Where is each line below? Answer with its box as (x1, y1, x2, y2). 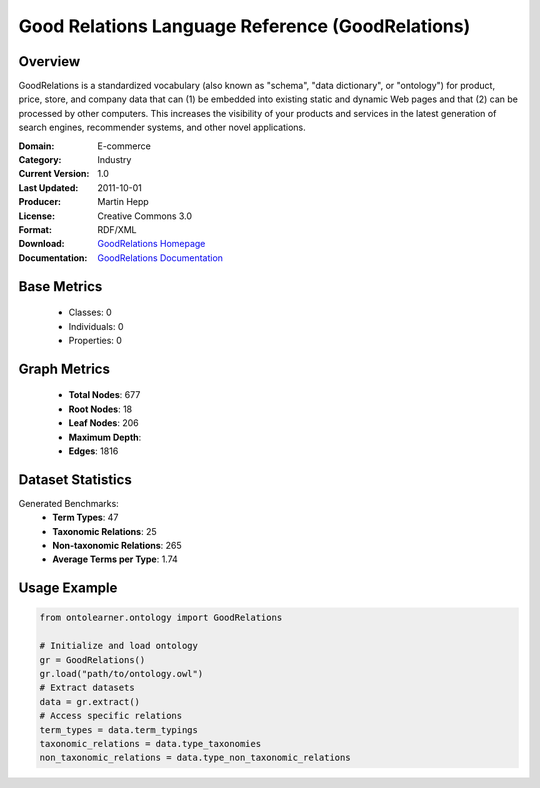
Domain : (18, 140, 55, 152)
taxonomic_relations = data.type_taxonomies (39, 738, 262, 749)
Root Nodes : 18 (68, 403, 133, 415)
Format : (18, 223, 52, 235)
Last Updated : (18, 181, 79, 194)
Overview (18, 53, 81, 70)
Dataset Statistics (18, 471, 132, 488)
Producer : (18, 196, 62, 208)
